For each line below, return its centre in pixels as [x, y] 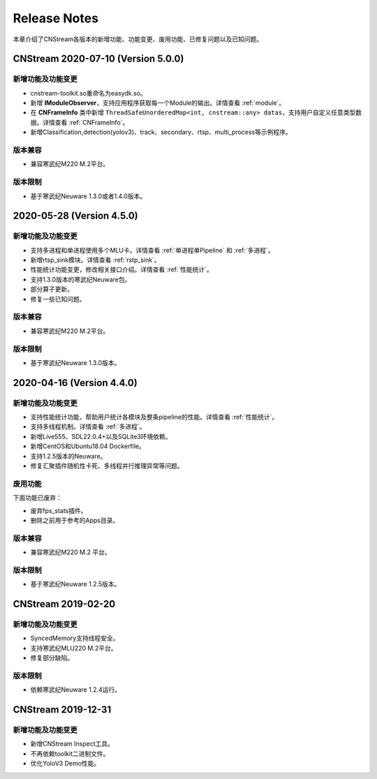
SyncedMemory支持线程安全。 [75, 638]
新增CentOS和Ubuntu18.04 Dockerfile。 [88, 446]
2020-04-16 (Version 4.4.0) [75, 383]
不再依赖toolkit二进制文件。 [70, 753]
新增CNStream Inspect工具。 [72, 744]
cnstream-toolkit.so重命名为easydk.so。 [88, 93]
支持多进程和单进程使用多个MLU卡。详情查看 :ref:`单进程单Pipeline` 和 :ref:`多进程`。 [153, 250]
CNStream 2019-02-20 [64, 604]
